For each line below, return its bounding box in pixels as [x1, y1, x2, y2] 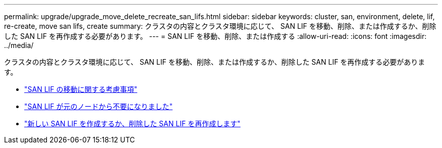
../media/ [4, 41, 34, 50]
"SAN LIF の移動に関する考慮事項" [24, 85, 138, 93]
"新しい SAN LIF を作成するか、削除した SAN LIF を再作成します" [24, 119, 241, 128]
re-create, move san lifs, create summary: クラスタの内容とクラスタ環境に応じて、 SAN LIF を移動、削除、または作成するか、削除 [4, 22, 436, 30]
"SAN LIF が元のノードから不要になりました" [24, 102, 173, 111]
